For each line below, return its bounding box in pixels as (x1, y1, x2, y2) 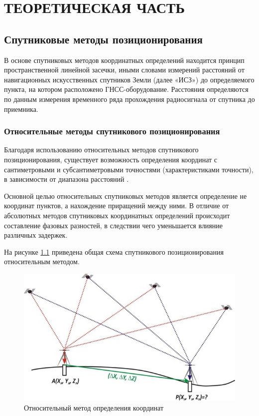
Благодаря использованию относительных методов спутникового (4, 144, 199, 155)
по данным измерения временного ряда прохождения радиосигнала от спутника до (4, 93, 255, 104)
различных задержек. (4, 230, 68, 240)
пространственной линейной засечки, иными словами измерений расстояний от (4, 64, 245, 75)
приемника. (4, 103, 38, 114)
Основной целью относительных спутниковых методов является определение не (4, 190, 247, 201)
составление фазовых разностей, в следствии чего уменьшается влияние (4, 220, 223, 230)
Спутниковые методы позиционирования (4, 31, 203, 46)
